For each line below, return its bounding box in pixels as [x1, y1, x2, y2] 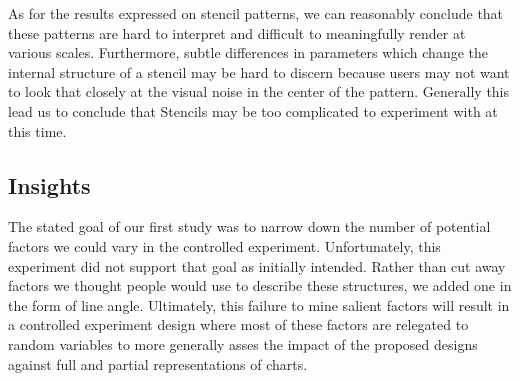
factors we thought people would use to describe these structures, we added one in [8, 275, 512, 296]
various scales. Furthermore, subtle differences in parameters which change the [8, 42, 489, 63]
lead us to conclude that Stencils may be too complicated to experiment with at [8, 100, 498, 121]
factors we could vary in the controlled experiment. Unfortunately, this [8, 235, 441, 256]
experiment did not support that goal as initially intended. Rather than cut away [8, 255, 506, 276]
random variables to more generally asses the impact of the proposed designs [8, 333, 478, 354]
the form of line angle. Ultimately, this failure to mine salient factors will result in [8, 294, 510, 315]
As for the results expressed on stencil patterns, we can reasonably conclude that [8, 3, 504, 23]
